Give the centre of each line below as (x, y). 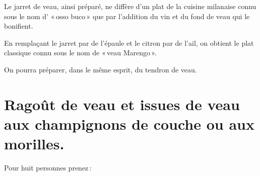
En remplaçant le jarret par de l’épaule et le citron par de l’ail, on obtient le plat (129, 42)
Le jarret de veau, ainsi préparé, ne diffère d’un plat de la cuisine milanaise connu (130, 6)
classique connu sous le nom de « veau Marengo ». (80, 53)
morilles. (34, 144)
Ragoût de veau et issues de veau (122, 104)
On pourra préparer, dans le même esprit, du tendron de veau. (101, 69)
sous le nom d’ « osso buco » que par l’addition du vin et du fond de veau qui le (127, 16)
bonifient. (19, 26)
